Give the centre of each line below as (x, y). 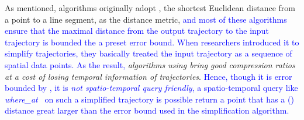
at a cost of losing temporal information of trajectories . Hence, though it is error (148, 76)
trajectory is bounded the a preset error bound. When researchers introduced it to (152, 42)
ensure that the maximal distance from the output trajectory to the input (137, 31)
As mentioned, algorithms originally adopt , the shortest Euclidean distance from (150, 8)
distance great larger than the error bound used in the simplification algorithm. (147, 110)
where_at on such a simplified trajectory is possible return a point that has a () (149, 99)
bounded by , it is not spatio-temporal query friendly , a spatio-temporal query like (151, 88)
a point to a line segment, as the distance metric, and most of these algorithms (146, 19)
